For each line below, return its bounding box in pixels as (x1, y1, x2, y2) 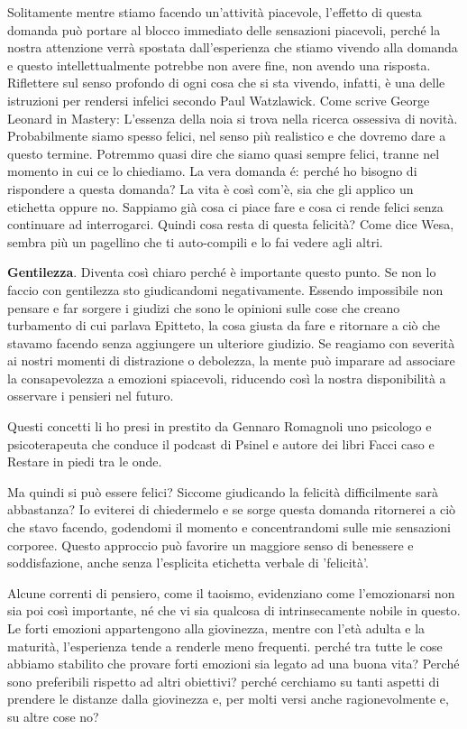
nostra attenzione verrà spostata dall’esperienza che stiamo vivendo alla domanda (7, 38, 458, 57)
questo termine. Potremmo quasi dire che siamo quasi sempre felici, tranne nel (7, 143, 440, 162)
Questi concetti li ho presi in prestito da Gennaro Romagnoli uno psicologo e (7, 417, 432, 436)
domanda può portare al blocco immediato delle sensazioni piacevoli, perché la (7, 20, 441, 39)
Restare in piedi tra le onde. (7, 452, 162, 471)
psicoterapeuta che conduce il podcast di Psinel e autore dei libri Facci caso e (7, 434, 435, 453)
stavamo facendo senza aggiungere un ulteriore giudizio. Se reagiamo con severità (7, 333, 455, 352)
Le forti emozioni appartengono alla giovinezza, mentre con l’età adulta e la (7, 619, 426, 637)
